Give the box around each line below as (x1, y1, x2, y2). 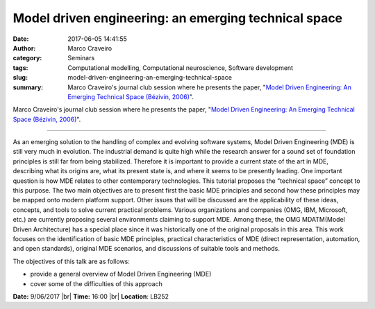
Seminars (67, 54, 95, 62)
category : (12, 54, 42, 62)
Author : (12, 44, 36, 52)
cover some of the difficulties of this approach (30, 279, 163, 288)
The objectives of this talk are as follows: (12, 257, 130, 265)
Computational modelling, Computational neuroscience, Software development (67, 63, 294, 72)
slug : (12, 73, 28, 82)
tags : (12, 63, 28, 72)
